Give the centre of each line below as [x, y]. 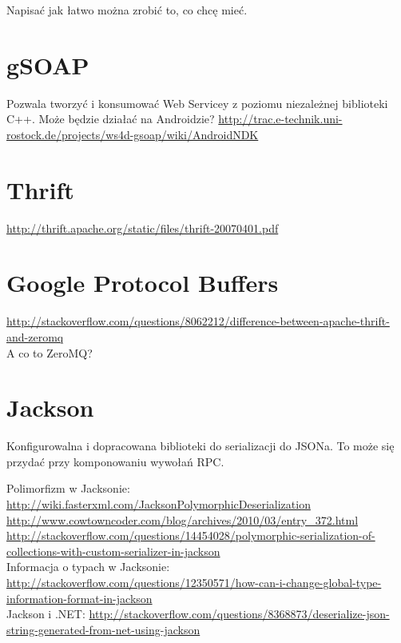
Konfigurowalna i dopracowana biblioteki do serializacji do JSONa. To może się [200, 446]
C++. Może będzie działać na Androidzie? [111, 119]
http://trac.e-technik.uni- [280, 119]
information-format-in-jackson [79, 598]
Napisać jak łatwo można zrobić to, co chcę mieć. [127, 10]
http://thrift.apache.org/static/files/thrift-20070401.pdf [143, 228]
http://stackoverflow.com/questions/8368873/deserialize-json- [239, 614]
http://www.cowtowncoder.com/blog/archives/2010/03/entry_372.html [183, 519]
